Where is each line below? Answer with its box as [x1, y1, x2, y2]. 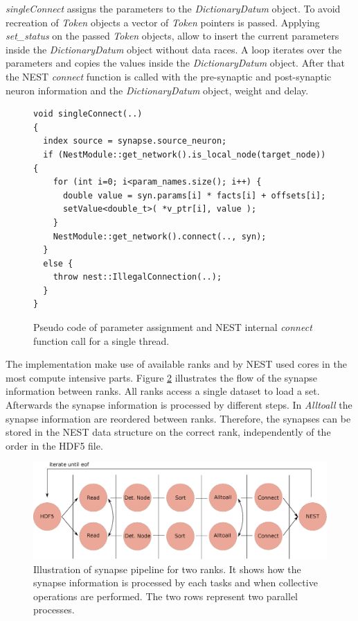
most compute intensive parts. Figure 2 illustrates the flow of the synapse [6, 370, 317, 384]
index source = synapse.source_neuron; [43, 136, 227, 146]
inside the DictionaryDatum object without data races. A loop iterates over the [6, 42, 342, 56]
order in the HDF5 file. [6, 438, 103, 452]
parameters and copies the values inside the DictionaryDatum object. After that [6, 56, 345, 70]
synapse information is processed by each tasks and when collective [33, 575, 318, 590]
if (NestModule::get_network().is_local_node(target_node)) [43, 149, 326, 160]
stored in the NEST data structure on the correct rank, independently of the [6, 425, 331, 439]
